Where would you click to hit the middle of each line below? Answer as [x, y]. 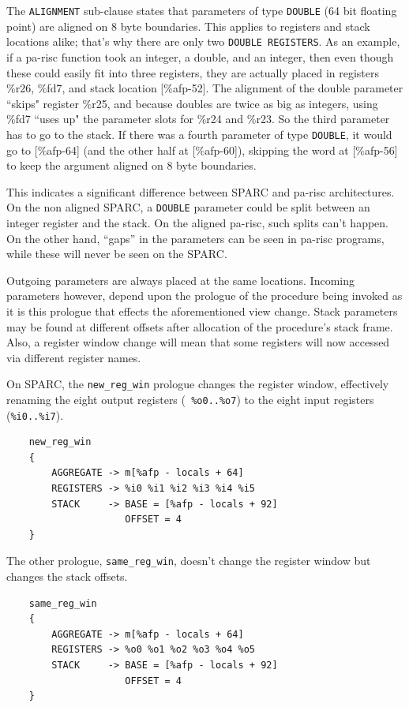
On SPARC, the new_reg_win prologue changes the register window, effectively [198, 384]
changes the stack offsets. [67, 576]
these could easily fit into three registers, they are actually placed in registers [193, 72]
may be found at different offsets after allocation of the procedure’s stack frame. [200, 326]
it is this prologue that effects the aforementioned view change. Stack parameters [202, 310]
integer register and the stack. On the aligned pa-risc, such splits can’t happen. [198, 222]
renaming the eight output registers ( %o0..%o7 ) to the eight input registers [190, 399]
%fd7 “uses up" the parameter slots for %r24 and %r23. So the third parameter [198, 119]
